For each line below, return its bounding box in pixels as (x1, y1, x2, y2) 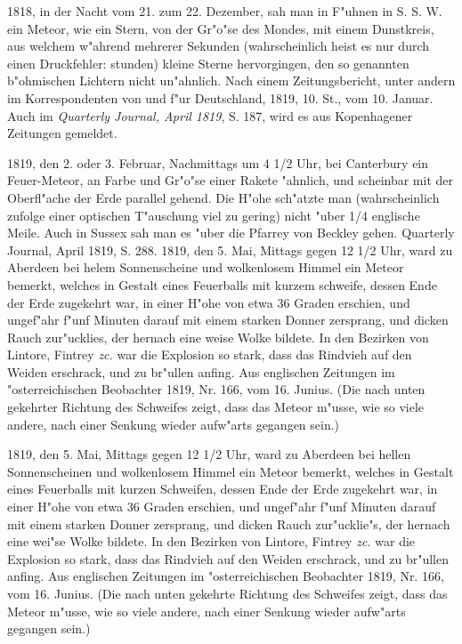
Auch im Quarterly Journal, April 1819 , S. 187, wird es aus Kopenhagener (7, 106, 413, 125)
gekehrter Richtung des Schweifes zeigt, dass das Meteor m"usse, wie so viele (7, 398, 425, 416)
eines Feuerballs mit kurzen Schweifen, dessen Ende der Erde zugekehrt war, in (7, 479, 438, 498)
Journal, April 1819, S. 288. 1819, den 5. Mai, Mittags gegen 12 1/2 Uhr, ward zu (7, 240, 453, 259)
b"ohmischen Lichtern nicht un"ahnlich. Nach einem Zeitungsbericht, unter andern (7, 71, 456, 90)
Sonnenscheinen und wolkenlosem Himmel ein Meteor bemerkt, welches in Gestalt (7, 462, 454, 480)
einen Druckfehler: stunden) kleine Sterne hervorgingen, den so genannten (7, 53, 409, 72)
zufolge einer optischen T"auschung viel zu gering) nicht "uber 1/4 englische (7, 205, 420, 224)
